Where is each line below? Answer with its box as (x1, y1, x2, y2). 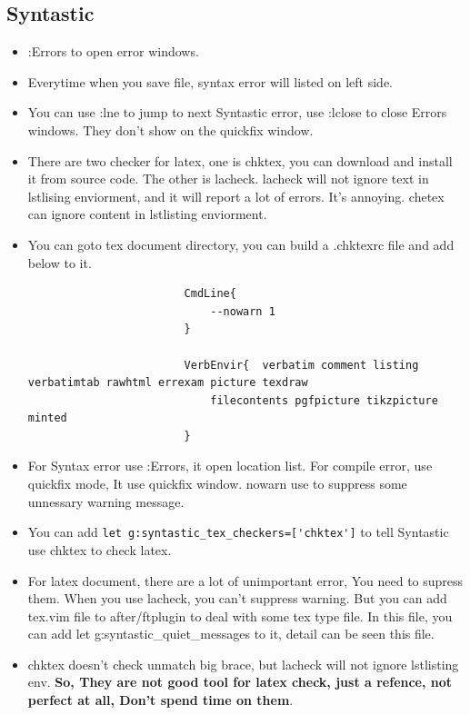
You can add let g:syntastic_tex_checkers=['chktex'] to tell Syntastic (27, 522, 449, 541)
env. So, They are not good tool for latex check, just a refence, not (27, 672, 453, 691)
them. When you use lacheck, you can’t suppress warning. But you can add (27, 589, 447, 608)
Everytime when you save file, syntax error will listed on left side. (27, 72, 393, 91)
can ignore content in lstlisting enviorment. (27, 204, 267, 223)
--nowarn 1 (210, 304, 275, 318)
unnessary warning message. (27, 492, 185, 511)
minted (27, 412, 67, 425)
